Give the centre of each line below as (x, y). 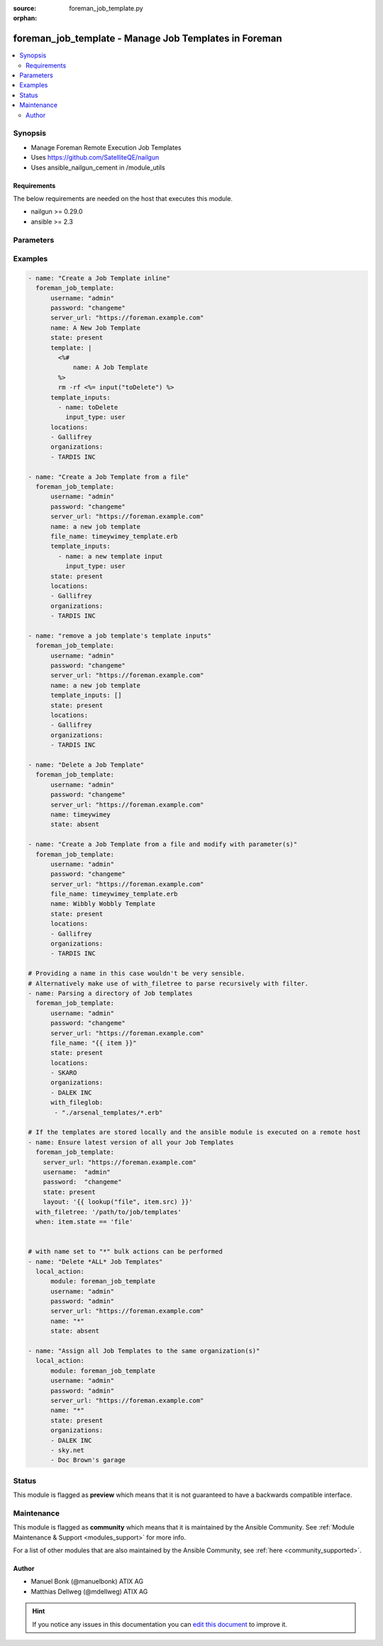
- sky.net (68, 1450)
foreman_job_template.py (106, 8)
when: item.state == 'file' (84, 1222)
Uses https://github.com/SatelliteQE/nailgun (95, 158)
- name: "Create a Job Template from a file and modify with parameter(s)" (163, 844)
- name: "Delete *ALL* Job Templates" (95, 1261)
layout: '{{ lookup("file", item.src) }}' (118, 1202)
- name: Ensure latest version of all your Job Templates (131, 1142)
